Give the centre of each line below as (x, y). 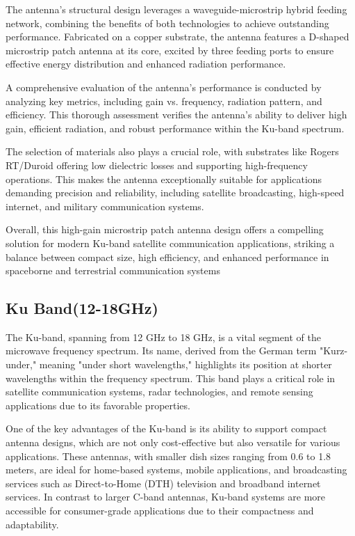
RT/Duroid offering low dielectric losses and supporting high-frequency (157, 165)
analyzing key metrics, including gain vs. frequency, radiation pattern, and (164, 101)
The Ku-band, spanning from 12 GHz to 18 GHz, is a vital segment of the (163, 337)
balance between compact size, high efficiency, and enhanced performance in (167, 257)
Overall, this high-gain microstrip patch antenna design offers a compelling (165, 229)
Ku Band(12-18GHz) (82, 308)
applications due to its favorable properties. (98, 405)
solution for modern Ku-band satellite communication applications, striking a (170, 243)
